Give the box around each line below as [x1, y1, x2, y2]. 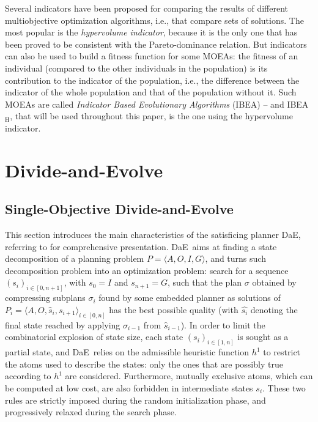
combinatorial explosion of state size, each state [5, 330, 183, 343]
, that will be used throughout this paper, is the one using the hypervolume [10, 109, 293, 122]
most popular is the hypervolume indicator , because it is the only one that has [5, 26, 298, 39]
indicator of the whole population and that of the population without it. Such [5, 86, 297, 98]
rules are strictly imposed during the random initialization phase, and [5, 393, 266, 406]
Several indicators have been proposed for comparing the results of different [5, 2, 288, 14]
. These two [262, 382, 306, 394]
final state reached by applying [5, 318, 120, 331]
